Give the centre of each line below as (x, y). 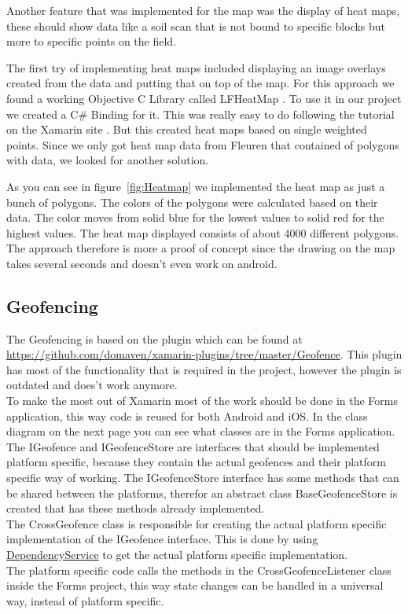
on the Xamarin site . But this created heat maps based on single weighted (187, 129)
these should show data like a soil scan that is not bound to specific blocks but (196, 26)
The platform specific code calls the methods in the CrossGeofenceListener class (199, 570)
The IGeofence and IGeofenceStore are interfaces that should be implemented (193, 446)
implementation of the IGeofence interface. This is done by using (162, 539)
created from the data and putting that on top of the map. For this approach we (200, 83)
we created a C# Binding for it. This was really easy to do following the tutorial (200, 114)
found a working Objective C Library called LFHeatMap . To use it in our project (204, 98)
